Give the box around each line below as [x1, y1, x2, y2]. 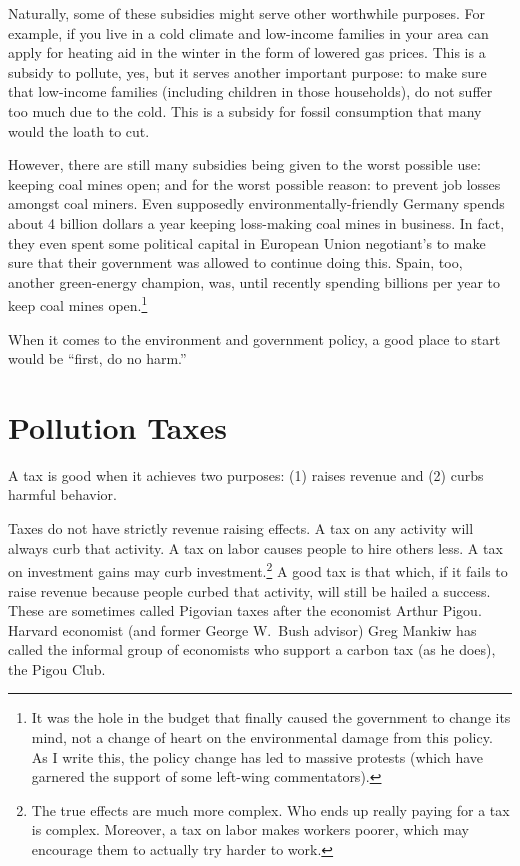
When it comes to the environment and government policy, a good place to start [8, 328, 501, 349]
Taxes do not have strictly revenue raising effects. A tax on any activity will [8, 518, 474, 539]
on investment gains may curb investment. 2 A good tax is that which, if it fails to [8, 558, 508, 581]
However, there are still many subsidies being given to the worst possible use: [8, 154, 481, 175]
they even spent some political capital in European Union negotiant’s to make [8, 232, 486, 253]
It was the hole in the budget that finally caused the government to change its [31, 707, 511, 728]
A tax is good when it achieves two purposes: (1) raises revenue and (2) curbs [8, 464, 484, 485]
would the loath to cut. [8, 120, 150, 141]
